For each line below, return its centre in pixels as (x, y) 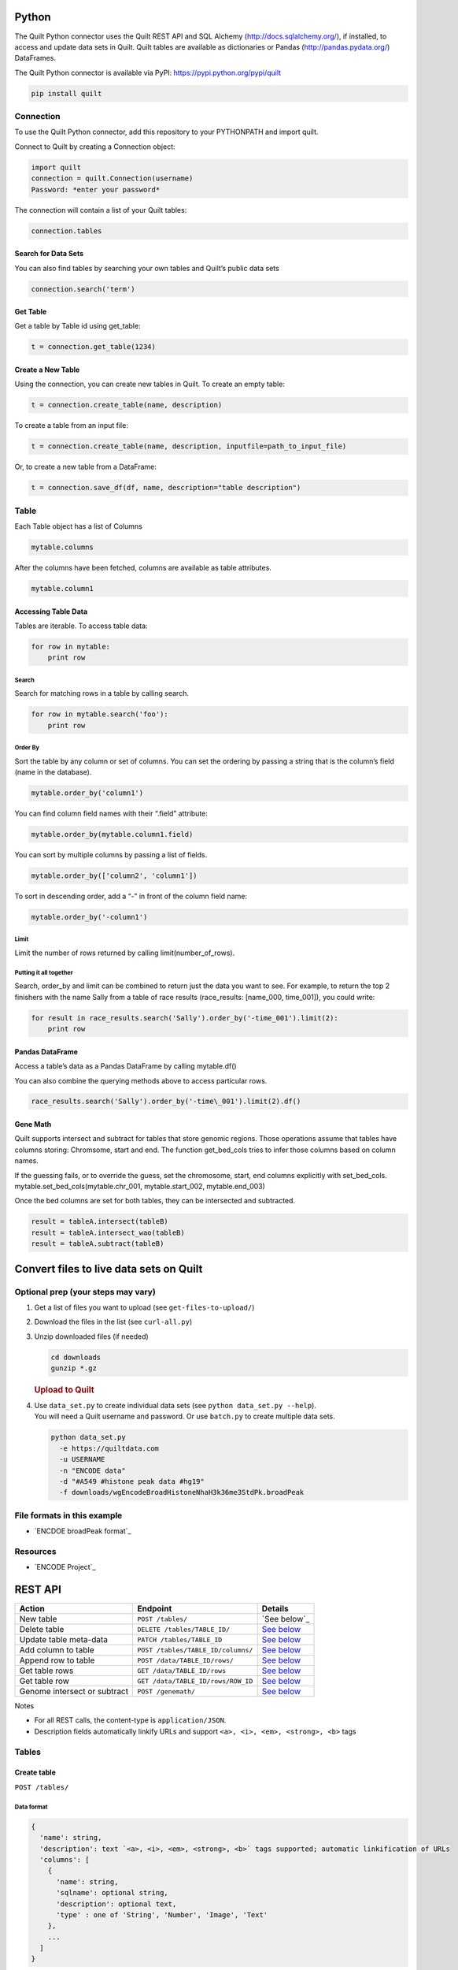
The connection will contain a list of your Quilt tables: (101, 210)
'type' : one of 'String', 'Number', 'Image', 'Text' (162, 1914)
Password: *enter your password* (96, 190)
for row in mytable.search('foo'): (100, 714)
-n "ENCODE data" (92, 1470)
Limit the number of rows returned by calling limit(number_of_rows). (125, 953)
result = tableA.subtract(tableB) (98, 1244)
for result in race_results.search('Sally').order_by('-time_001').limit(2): (185, 1018)
